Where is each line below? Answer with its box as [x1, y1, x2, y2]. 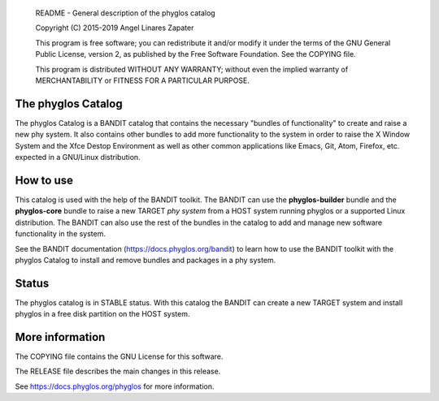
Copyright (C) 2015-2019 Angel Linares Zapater [35, 23, 194, 32]
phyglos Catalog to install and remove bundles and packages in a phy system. [15, 255, 276, 265]
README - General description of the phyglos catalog [35, 8, 215, 18]
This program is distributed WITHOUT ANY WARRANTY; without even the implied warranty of [35, 64, 349, 74]
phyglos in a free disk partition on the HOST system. [15, 309, 190, 319]
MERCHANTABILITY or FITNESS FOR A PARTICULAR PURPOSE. [35, 75, 250, 85]
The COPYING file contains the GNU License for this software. [15, 351, 224, 361]
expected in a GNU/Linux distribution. [15, 153, 141, 162]
